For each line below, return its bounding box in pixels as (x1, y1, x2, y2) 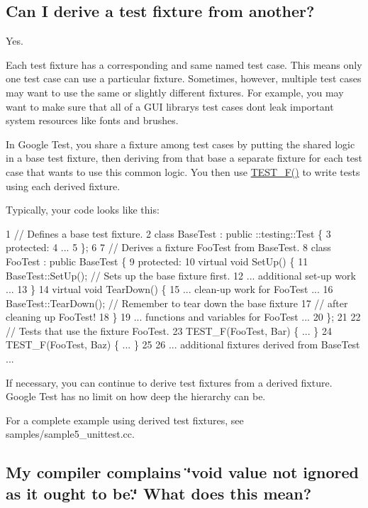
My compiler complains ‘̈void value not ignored (6, 461, 359, 483)
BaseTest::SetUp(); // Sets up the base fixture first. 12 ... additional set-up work (6, 267, 356, 282)
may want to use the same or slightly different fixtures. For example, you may (6, 84, 344, 99)
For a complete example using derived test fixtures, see (6, 412, 244, 427)
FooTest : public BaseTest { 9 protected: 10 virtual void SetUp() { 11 (6, 253, 308, 268)
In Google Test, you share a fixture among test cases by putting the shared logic (6, 136, 355, 151)
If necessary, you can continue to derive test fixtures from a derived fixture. (6, 375, 333, 390)
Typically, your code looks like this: (6, 202, 160, 217)
